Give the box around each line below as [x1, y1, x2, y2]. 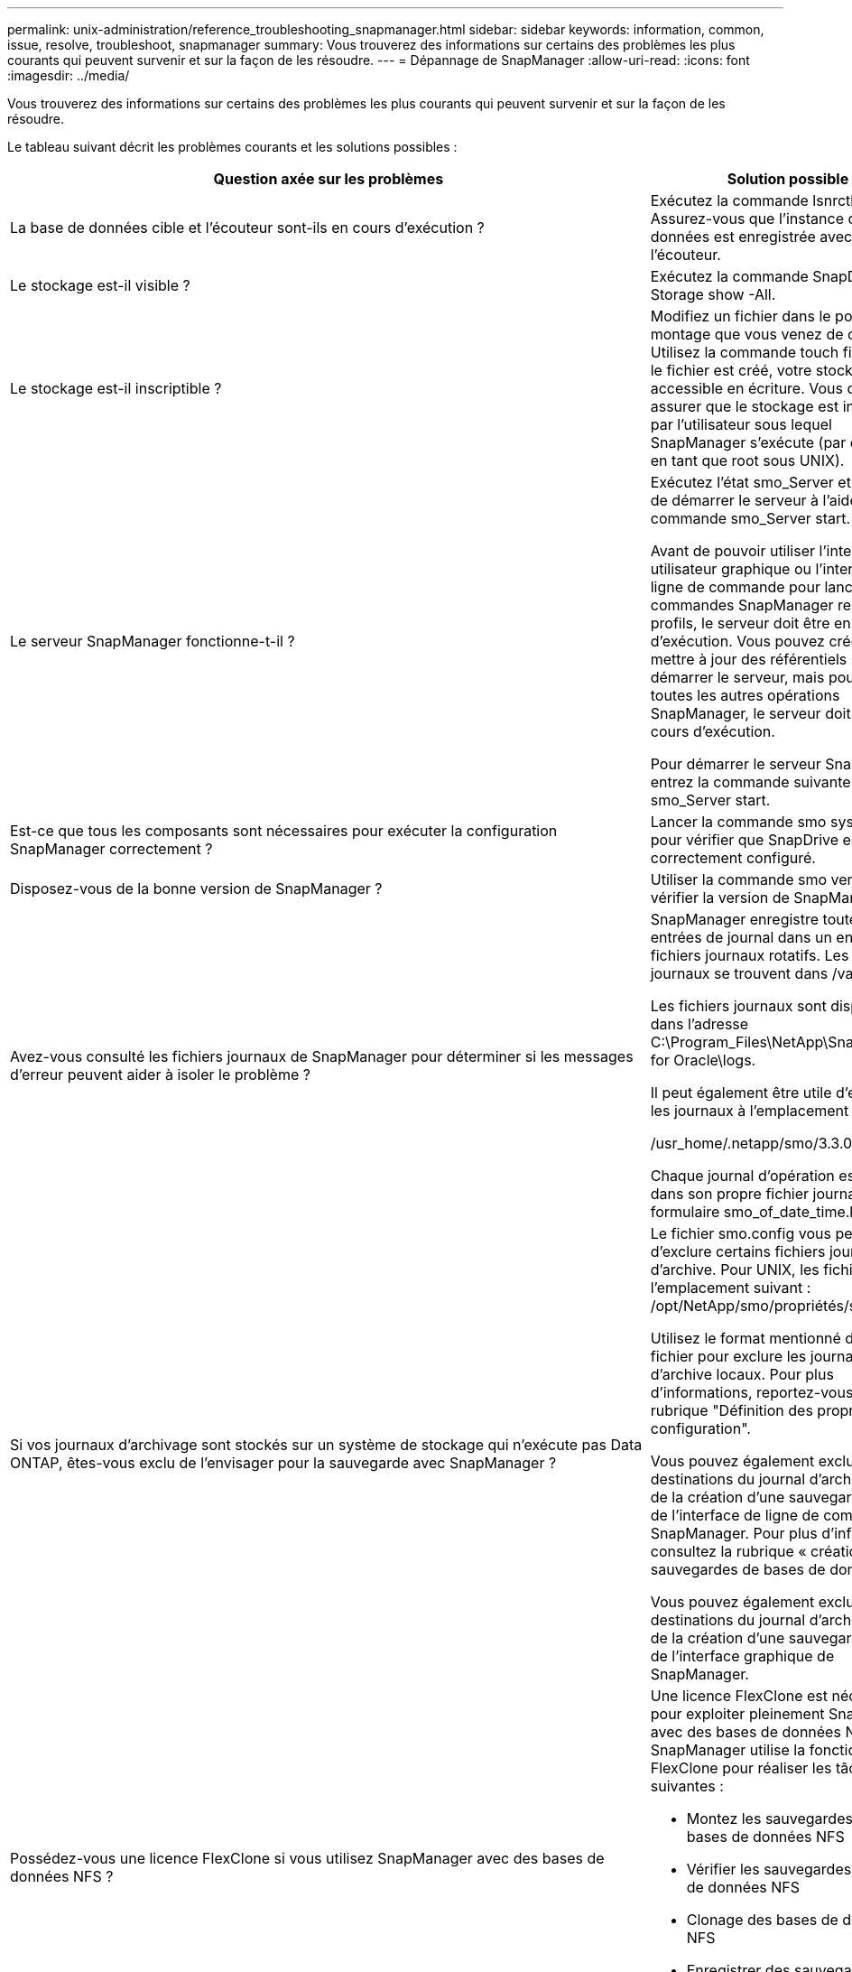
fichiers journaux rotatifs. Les [650, 946, 849, 964]
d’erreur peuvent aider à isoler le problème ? [10, 1065, 310, 1084]
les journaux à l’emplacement [650, 1102, 849, 1120]
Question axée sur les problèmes [213, 170, 444, 188]
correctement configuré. [650, 849, 816, 867]
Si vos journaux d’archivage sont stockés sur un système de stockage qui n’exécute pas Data [10, 1436, 643, 1454]
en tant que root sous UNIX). [650, 451, 845, 470]
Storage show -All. [650, 285, 776, 303]
